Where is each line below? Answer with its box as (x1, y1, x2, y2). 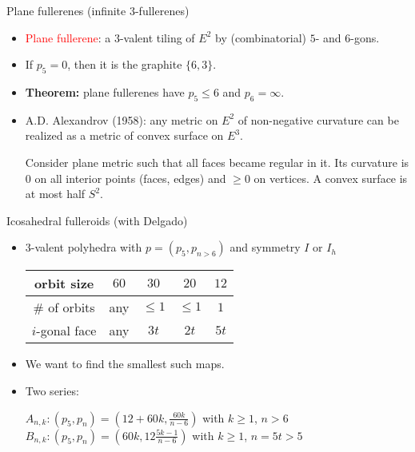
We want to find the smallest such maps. (25, 355, 225, 372)
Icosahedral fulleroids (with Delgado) (6, 212, 188, 228)
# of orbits (33, 298, 95, 317)
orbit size (34, 274, 94, 293)
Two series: (25, 382, 79, 398)
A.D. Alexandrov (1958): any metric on (25, 111, 218, 128)
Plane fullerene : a (25, 29, 111, 46)
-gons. (350, 29, 380, 46)
